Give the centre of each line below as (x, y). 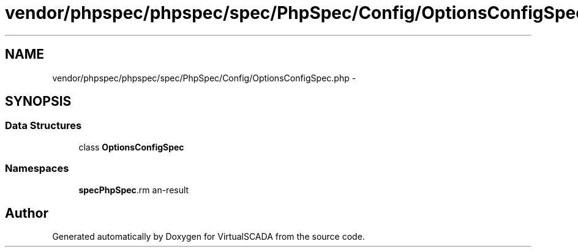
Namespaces (37, 169)
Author (27, 213)
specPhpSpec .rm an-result (134, 190)
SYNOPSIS (38, 102)
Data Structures (43, 126)
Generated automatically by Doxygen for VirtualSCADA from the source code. (208, 237)
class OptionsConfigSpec (131, 147)
